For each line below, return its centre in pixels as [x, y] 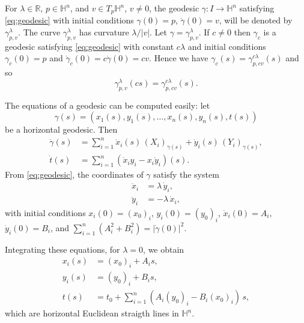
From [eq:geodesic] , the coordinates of [74, 174]
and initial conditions [227, 46]
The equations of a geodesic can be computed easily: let [108, 105]
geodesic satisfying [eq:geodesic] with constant [90, 46]
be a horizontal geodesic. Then [61, 129]
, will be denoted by [256, 20]
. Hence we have [179, 58]
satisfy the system [186, 174]
